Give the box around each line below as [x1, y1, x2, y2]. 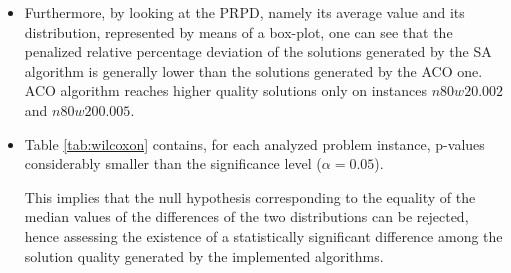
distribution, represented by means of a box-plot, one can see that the [24, 21, 453, 42]
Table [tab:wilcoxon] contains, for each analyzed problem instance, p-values [24, 133, 485, 154]
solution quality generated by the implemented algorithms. [24, 245, 384, 266]
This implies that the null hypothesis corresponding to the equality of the [24, 186, 476, 207]
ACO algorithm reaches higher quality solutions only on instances [24, 80, 428, 101]
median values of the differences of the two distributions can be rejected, [24, 206, 469, 227]
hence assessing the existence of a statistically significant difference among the [24, 225, 503, 246]
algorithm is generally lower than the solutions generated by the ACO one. [24, 60, 483, 81]
